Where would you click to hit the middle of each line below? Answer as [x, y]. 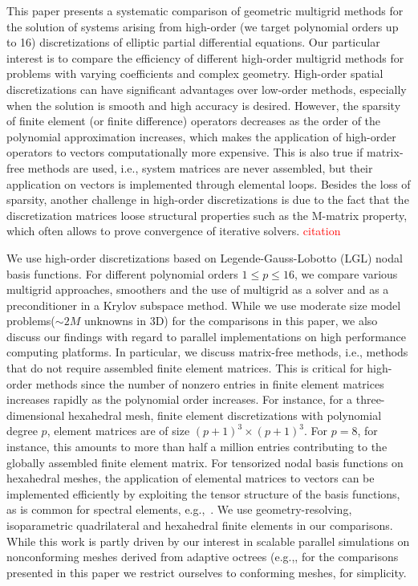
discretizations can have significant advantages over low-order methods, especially [207, 89]
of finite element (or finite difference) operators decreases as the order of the [194, 121]
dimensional [36, 415]
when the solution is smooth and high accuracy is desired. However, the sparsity [204, 105]
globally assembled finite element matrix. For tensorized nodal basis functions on [205, 462]
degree [22, 431]
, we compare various [346, 273]
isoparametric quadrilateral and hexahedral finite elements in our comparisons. [200, 525]
